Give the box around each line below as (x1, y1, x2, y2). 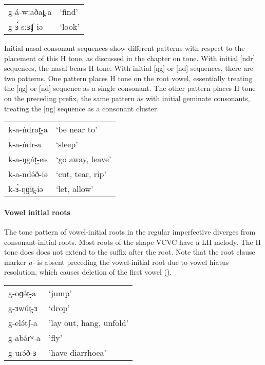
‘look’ (60, 21, 80, 32)
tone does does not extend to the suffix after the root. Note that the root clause (4, 246, 255, 257)
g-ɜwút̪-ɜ (8, 301, 37, 314)
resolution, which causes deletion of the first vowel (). (4, 266, 172, 277)
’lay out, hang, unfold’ (48, 316, 129, 329)
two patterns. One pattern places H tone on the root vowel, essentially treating (4, 72, 253, 83)
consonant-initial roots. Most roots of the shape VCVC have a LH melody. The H (4, 236, 261, 247)
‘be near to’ (55, 123, 98, 136)
